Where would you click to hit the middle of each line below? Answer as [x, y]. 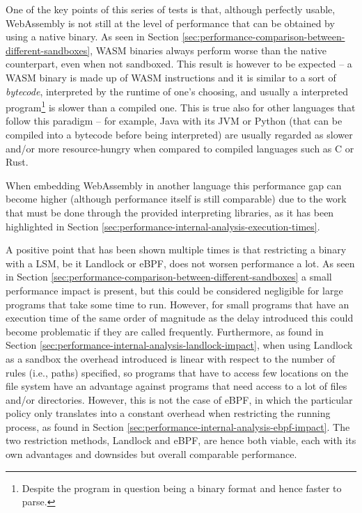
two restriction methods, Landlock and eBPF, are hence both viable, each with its [181, 440]
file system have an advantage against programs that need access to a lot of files [176, 386]
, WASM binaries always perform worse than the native [208, 50]
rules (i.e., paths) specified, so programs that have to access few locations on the [177, 372]
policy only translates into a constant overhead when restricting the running [168, 413]
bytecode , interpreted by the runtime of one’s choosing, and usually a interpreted [177, 91]
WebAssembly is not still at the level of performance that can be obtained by [170, 23]
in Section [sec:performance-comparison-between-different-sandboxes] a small [169, 277]
